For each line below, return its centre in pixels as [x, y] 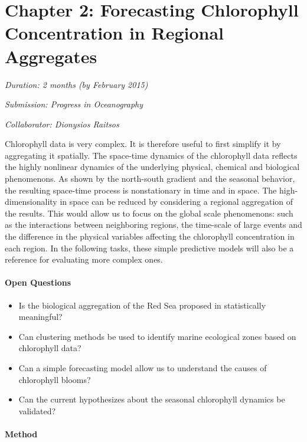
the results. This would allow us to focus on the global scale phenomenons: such [149, 213]
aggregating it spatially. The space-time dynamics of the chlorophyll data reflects [151, 155]
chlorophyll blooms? [55, 379]
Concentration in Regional [115, 33]
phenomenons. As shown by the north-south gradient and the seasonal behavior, [150, 179]
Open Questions [38, 282]
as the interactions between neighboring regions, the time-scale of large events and [153, 225]
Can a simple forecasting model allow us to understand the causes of [143, 367]
